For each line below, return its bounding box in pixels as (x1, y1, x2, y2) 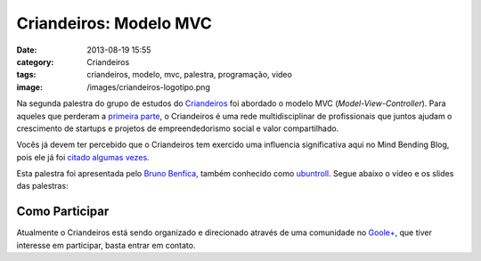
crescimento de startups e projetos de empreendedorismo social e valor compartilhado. (16, 123, 339, 134)
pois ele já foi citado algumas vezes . (16, 151, 151, 162)
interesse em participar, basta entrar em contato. (16, 240, 196, 250)
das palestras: (16, 181, 69, 192)
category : (16, 56, 54, 67)
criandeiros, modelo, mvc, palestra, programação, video (86, 69, 293, 80)
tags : (16, 69, 37, 80)
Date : (16, 45, 37, 55)
